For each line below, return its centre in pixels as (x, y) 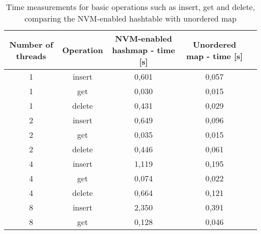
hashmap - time (144, 50)
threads (31, 56)
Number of (31, 44)
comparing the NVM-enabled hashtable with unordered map (130, 18)
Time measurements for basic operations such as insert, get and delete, (130, 7)
